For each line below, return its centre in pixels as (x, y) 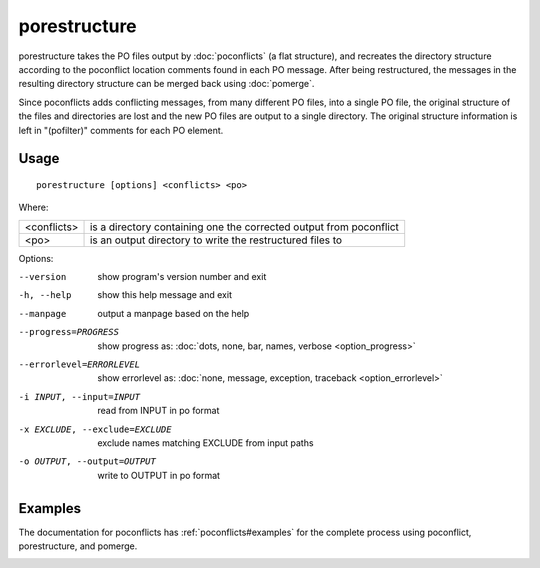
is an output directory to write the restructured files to (216, 240)
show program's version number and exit (182, 277)
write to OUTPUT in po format (158, 475)
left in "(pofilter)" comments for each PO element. (121, 130)
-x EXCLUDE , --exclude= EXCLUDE (95, 429)
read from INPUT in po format (158, 411)
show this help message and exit (164, 295)
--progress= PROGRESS (69, 332)
